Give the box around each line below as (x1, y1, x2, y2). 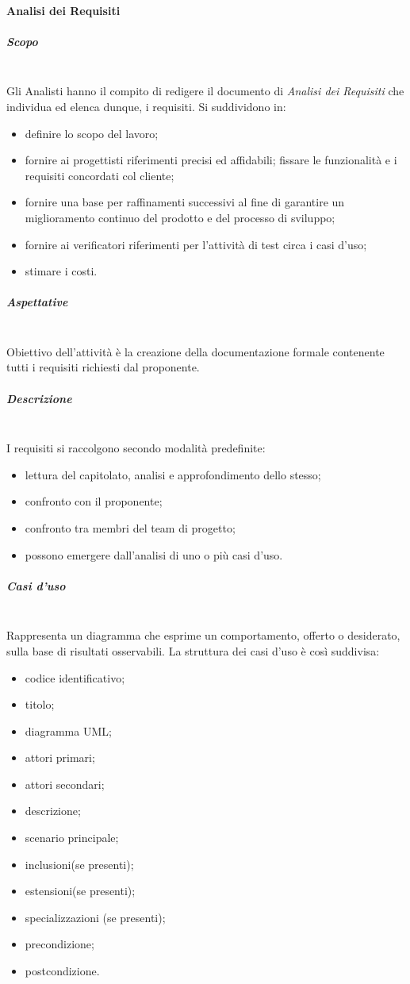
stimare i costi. (25, 263, 98, 279)
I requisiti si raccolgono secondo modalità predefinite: (6, 440, 266, 456)
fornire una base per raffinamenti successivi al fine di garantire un (25, 194, 345, 210)
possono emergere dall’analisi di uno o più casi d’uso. (25, 546, 283, 563)
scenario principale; (25, 829, 119, 846)
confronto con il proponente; (25, 493, 163, 509)
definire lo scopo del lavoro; (25, 125, 159, 141)
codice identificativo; (25, 669, 125, 686)
